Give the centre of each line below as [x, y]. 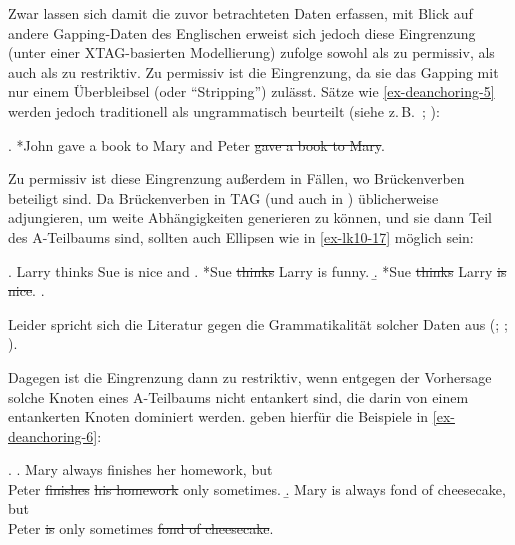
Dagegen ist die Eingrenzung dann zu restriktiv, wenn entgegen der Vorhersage [250, 376]
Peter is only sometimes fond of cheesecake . [141, 528]
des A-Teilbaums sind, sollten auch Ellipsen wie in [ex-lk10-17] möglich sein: [241, 236]
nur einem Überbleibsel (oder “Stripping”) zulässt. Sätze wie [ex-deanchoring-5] [251, 91]
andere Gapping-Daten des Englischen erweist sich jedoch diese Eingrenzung [242, 32]
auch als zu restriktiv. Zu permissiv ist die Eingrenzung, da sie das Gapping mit [253, 71]
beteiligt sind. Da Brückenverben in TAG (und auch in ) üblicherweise [223, 197]
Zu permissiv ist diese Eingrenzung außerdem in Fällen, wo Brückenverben [236, 178]
